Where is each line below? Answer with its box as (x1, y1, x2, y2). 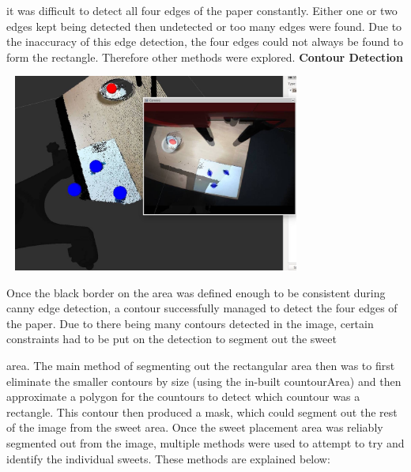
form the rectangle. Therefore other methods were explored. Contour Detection (6, 48, 403, 65)
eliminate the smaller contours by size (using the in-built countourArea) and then (6, 372, 402, 389)
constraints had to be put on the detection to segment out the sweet (6, 330, 337, 347)
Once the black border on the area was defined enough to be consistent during (6, 284, 386, 300)
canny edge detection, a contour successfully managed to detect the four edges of (6, 300, 398, 316)
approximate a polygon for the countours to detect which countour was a (6, 388, 360, 405)
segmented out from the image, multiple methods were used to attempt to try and (6, 434, 405, 451)
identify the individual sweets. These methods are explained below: (6, 450, 330, 466)
